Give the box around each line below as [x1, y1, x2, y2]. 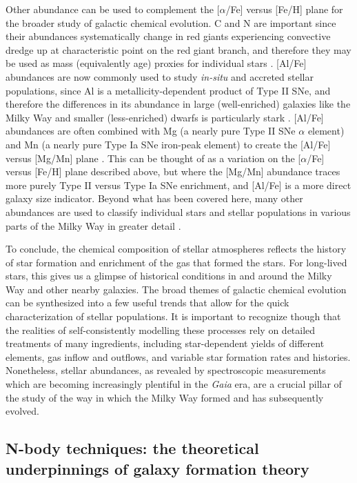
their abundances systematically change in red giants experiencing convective [6, 29, 331, 43]
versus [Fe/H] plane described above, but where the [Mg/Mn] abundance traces [6, 164, 340, 179]
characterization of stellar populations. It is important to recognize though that [6, 309, 341, 324]
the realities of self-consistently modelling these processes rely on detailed [6, 322, 316, 337]
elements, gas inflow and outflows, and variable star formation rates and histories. [6, 349, 351, 364]
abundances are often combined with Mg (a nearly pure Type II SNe [6, 124, 296, 138]
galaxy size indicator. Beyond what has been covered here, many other [6, 191, 303, 206]
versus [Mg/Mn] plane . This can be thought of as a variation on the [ [6, 150, 301, 165]
